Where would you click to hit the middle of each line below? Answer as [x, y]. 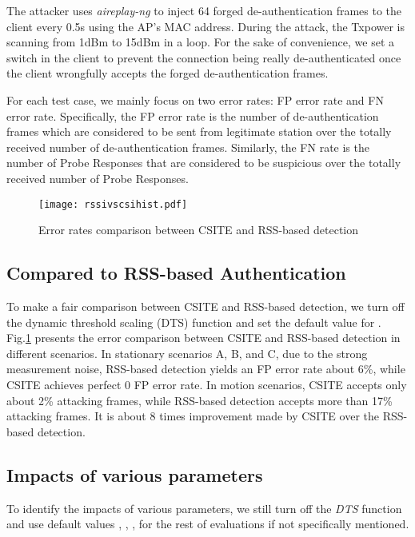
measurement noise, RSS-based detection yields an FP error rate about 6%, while [206, 369]
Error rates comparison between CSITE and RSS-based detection [199, 230]
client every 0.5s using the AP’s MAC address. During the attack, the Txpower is [206, 26]
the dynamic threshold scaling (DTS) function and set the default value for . [194, 322]
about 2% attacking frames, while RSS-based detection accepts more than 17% [200, 400]
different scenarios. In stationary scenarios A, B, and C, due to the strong [187, 353]
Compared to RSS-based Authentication [176, 273]
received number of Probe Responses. [98, 178]
